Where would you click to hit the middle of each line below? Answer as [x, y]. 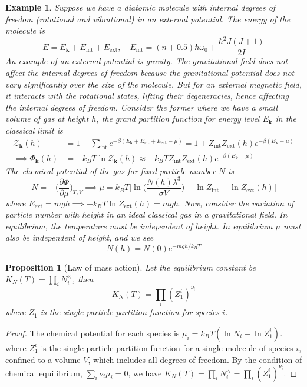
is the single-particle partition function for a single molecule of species [167, 347]
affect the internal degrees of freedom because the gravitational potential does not [150, 72]
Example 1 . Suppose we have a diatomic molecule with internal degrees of [141, 7]
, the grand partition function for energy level [178, 119]
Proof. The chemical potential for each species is [93, 333]
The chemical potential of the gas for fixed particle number [110, 170]
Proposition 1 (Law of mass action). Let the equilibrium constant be [131, 267]
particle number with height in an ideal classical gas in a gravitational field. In [146, 214]
